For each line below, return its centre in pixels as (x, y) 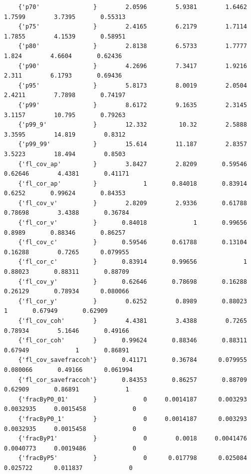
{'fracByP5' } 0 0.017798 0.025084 (132, 458)
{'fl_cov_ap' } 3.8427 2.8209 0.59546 (132, 164)
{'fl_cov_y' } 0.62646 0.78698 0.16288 (132, 282)
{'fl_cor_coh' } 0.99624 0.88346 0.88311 (132, 341)
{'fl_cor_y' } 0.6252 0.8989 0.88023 (132, 301)
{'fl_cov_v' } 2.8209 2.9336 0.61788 (132, 203)
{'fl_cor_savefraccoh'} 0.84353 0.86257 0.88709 (132, 380)
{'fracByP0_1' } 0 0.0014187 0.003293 (132, 419)
